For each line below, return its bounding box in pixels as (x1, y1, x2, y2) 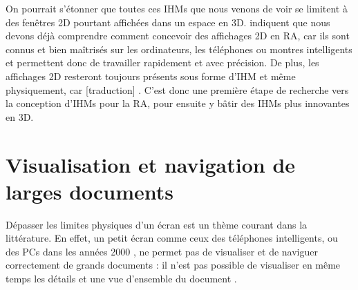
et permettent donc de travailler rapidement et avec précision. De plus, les (6, 55, 319, 70)
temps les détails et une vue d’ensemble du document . (6, 271, 237, 286)
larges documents (6, 177, 174, 205)
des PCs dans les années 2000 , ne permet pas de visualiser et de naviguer (6, 244, 318, 258)
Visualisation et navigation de (6, 150, 296, 178)
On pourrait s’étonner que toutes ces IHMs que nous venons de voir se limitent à (6, 1, 348, 15)
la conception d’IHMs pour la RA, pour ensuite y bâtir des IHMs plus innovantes (6, 96, 350, 110)
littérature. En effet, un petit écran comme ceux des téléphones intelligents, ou (6, 231, 338, 245)
